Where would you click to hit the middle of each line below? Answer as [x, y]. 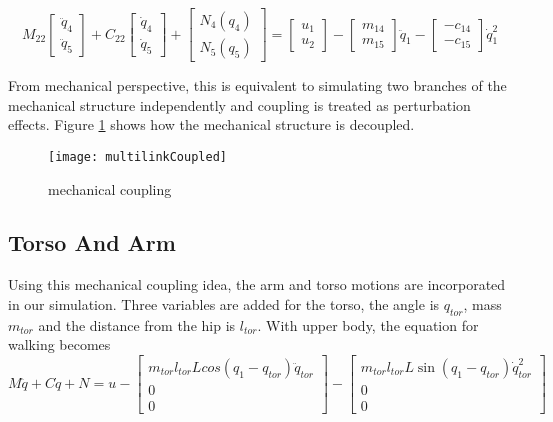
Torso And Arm [92, 242]
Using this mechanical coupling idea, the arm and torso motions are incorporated [257, 284]
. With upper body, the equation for [368, 324]
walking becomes [59, 344]
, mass [482, 303]
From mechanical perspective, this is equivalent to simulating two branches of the [257, 85]
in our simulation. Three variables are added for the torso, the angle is [224, 303]
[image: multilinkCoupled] [137, 156]
